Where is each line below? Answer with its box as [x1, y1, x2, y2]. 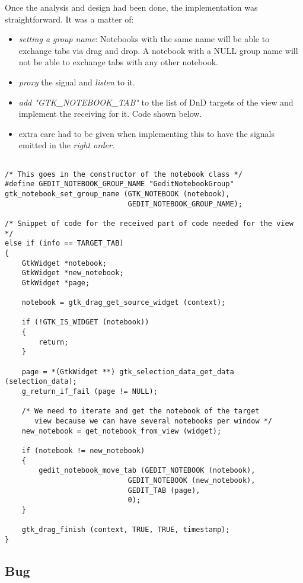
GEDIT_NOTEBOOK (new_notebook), [127, 476, 256, 485]
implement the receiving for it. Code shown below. [18, 107, 202, 120]
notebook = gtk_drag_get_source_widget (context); [21, 298, 226, 307]
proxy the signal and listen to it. [18, 75, 135, 88]
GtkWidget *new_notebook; [21, 269, 124, 278]
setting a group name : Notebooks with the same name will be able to [18, 33, 270, 45]
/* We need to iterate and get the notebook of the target [21, 407, 260, 416]
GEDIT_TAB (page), [127, 486, 200, 495]
